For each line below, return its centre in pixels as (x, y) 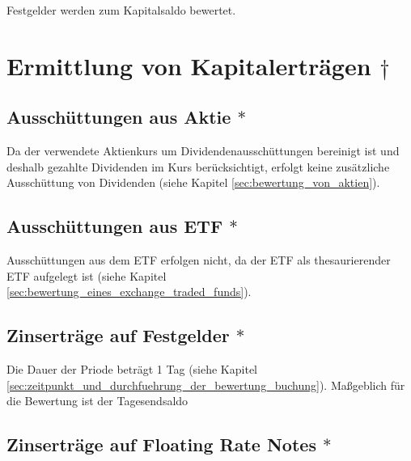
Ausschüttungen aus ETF (115, 226)
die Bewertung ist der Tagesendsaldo (97, 401)
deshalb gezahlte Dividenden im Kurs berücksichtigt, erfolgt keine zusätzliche (198, 166)
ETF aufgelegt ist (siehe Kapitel (87, 275)
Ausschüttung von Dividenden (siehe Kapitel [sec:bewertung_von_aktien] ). (193, 182)
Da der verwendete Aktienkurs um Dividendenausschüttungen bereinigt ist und (203, 151)
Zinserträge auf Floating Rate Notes (161, 444)
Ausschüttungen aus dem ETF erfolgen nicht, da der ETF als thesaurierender (199, 260)
